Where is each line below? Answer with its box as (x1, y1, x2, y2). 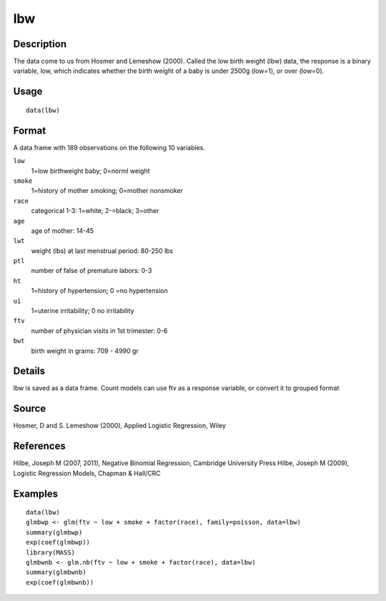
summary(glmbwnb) (26, 568, 86, 577)
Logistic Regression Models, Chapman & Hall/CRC (13, 469, 161, 477)
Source (13, 402, 46, 414)
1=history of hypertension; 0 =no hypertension (31, 287, 168, 295)
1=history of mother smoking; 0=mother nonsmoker (31, 187, 184, 195)
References (13, 440, 66, 452)
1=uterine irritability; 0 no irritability (31, 307, 134, 315)
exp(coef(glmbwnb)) (26, 578, 94, 586)
